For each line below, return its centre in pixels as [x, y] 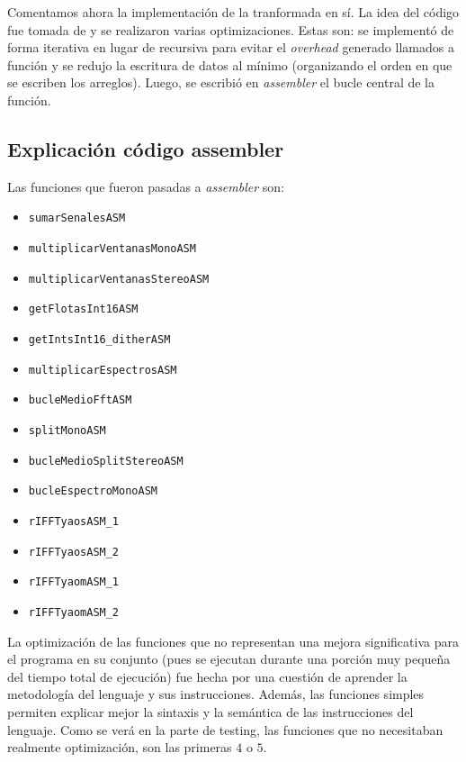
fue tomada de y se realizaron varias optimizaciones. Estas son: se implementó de [231, 29]
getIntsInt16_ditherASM [99, 339]
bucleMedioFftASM [80, 400]
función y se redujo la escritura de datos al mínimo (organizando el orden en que [230, 64]
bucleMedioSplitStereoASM [106, 461]
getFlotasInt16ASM [83, 309]
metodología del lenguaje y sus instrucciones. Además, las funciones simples [216, 694]
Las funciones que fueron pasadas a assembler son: [146, 186]
